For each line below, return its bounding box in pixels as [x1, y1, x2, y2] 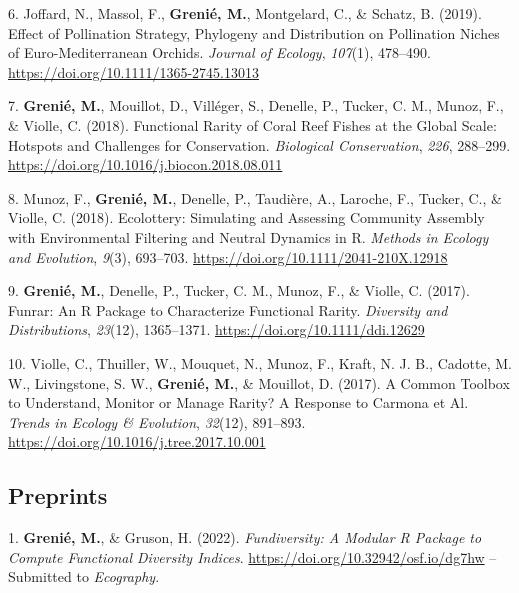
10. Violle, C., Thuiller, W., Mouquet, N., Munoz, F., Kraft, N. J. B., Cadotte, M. [8, 352, 512, 373]
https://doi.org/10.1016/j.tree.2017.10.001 [8, 431, 266, 452]
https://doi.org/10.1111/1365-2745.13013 [8, 61, 259, 82]
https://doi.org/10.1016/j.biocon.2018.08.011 [8, 154, 283, 175]
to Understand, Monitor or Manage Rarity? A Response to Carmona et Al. [8, 392, 469, 413]
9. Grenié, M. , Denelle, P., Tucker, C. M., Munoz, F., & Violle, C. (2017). [8, 280, 470, 301]
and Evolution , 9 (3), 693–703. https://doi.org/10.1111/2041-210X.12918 [8, 246, 448, 267]
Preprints [8, 480, 108, 511]
